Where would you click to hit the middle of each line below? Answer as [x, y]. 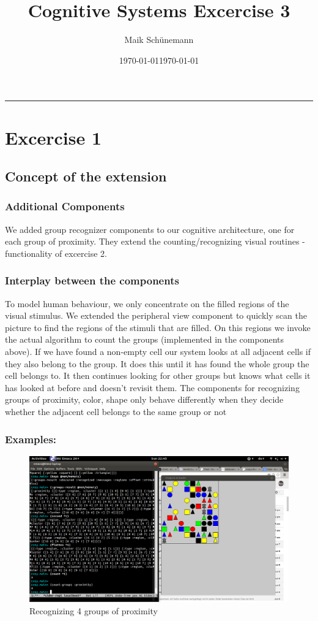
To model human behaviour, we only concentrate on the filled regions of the [147, 303]
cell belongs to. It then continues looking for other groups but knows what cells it [158, 375]
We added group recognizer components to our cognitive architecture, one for [150, 229]
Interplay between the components [92, 280]
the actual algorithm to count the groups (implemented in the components [145, 339]
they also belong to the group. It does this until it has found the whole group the [157, 363]
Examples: [31, 439]
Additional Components [65, 206]
